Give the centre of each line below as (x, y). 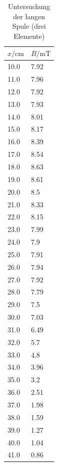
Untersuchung (29, 6)
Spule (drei (29, 26)
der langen (29, 16)
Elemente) (29, 36)
